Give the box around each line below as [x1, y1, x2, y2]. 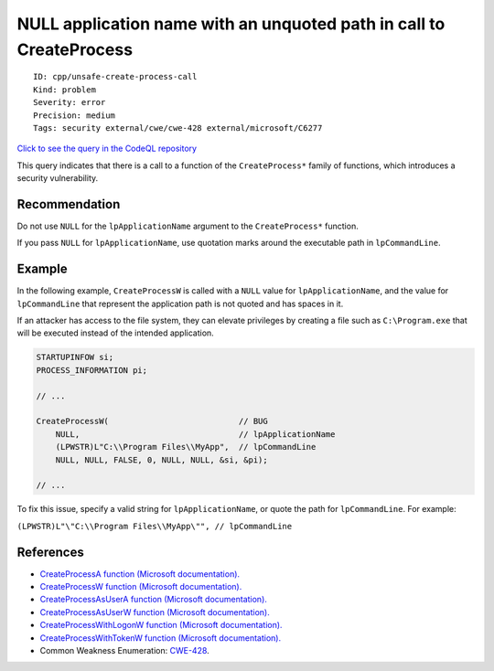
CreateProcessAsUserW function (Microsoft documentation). [39, 606, 270, 617]
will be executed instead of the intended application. [16, 327, 214, 338]
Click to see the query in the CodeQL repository [16, 143, 197, 154]
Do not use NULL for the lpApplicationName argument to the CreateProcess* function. [16, 220, 359, 231]
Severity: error [33, 97, 106, 108]
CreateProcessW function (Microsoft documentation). [39, 581, 242, 592]
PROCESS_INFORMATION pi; [36, 365, 148, 375]
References [16, 544, 84, 559]
